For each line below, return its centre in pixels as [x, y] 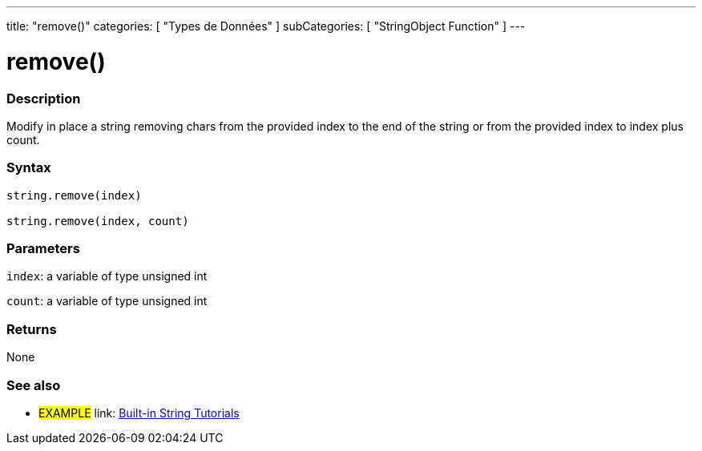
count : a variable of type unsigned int [107, 301]
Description [44, 98]
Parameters [43, 248]
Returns [32, 329]
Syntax [29, 168]
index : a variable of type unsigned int [107, 276]
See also [34, 385]
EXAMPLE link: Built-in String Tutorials [139, 413]
